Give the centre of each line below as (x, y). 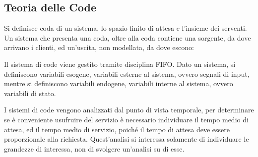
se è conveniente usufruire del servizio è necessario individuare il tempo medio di (126, 119)
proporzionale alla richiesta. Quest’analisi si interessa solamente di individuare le (127, 139)
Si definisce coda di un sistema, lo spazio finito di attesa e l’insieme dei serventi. (126, 28)
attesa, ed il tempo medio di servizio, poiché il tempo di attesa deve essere (117, 129)
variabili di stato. (30, 93)
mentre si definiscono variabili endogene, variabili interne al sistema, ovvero (119, 83)
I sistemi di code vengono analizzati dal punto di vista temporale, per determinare (129, 110)
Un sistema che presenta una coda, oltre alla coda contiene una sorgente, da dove (128, 37)
